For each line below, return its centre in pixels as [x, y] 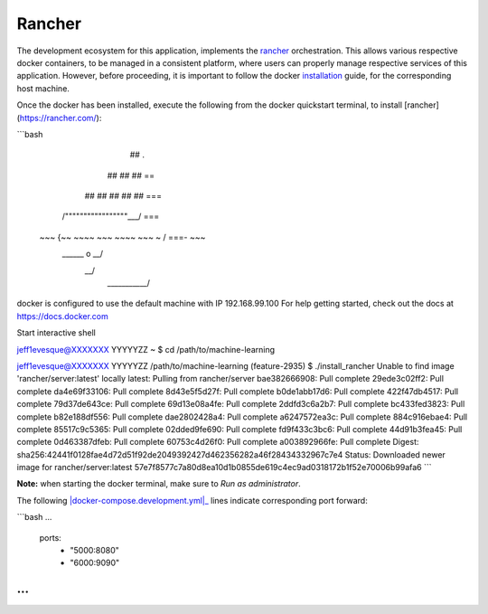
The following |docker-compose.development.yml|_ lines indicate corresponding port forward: [192, 500]
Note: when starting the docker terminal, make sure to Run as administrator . [159, 484]
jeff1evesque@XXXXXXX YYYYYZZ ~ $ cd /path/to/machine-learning [146, 349]
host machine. [43, 88]
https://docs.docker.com [62, 316]
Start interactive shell [56, 333]
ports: [51, 537]
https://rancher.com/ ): [61, 118]
